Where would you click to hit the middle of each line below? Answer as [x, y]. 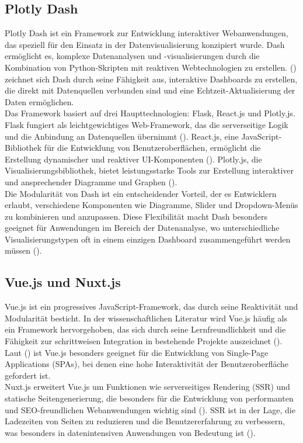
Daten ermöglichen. [39, 101]
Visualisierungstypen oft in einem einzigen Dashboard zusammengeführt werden [148, 239]
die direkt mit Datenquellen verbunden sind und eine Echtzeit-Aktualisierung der [150, 90]
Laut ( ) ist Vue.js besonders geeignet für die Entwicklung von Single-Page [137, 352]
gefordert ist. [28, 375]
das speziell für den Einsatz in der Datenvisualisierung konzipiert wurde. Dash [145, 44]
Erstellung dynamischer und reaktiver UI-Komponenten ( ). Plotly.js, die [133, 159]
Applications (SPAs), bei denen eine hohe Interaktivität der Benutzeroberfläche [147, 364]
